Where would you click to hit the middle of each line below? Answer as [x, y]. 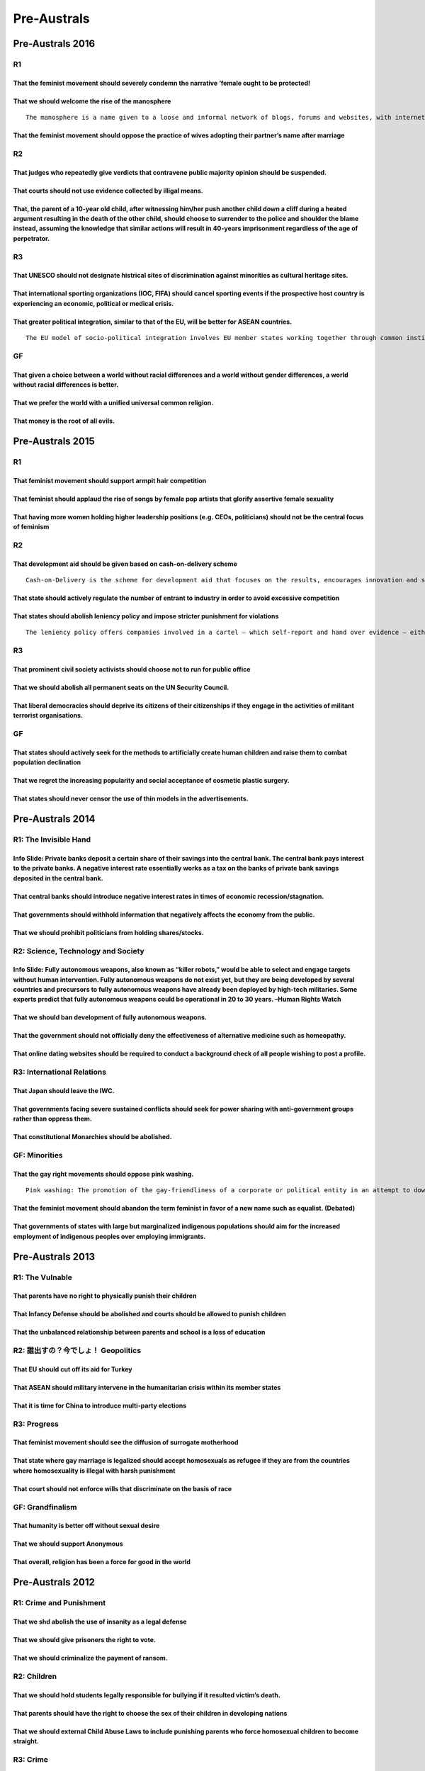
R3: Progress [36, 1424]
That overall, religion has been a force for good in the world [102, 1562]
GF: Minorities [38, 1155]
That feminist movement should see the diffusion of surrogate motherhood [126, 1442]
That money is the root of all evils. [64, 421]
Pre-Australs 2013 [54, 1256]
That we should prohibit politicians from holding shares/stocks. [109, 932]
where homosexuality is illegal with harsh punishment [94, 1471]
